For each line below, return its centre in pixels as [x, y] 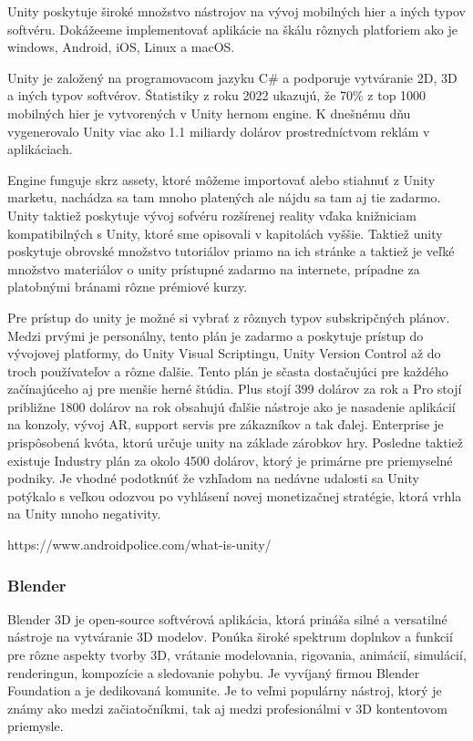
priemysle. [36, 726]
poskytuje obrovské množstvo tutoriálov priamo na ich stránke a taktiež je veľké [231, 251]
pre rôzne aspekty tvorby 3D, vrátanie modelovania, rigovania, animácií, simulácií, [237, 655]
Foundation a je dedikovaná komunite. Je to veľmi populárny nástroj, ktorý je [225, 690]
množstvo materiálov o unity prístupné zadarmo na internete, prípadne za [214, 268]
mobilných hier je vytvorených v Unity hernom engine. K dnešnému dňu [209, 113]
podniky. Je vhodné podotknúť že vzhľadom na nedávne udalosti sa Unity [213, 478]
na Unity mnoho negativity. [84, 514]
